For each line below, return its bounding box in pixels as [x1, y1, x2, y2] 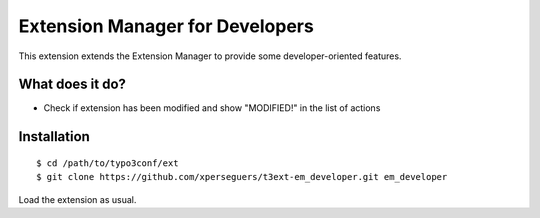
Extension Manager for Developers [18, 15, 314, 37]
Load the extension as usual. [18, 193, 137, 205]
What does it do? [18, 76, 127, 93]
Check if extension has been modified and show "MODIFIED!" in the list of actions [43, 102, 381, 114]
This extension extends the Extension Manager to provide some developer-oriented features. [18, 50, 402, 62]
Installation [18, 128, 90, 145]
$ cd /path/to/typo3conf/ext [36, 157, 179, 169]
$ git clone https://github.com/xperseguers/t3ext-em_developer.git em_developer [36, 171, 448, 183]
